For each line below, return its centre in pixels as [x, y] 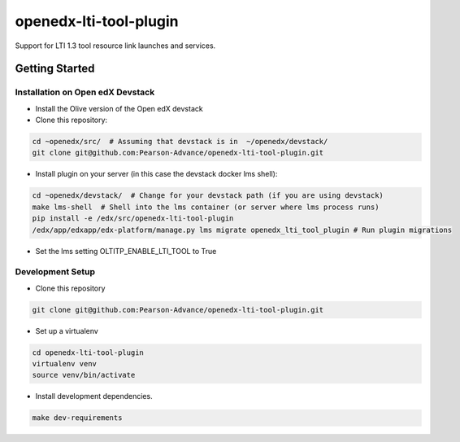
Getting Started [55, 69]
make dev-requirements [77, 418]
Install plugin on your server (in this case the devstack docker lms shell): [156, 174]
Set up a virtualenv [67, 330]
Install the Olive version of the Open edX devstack [119, 108]
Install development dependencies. [94, 396]
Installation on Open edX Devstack [85, 92]
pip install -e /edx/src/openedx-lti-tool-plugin [133, 219]
